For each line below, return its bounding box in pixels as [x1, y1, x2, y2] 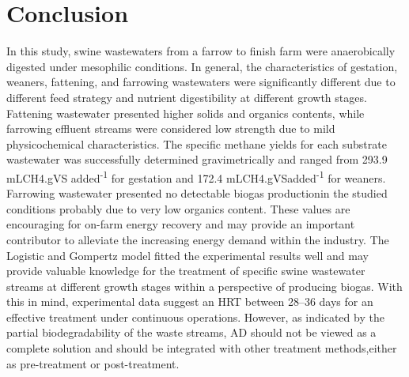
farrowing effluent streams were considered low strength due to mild [6, 120, 335, 137]
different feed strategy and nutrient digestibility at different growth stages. [6, 89, 367, 105]
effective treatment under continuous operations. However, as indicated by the [6, 308, 384, 325]
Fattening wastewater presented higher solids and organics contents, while [6, 104, 365, 121]
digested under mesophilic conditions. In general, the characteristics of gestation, [6, 58, 398, 74]
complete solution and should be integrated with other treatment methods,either [6, 340, 397, 356]
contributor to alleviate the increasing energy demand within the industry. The [6, 231, 389, 247]
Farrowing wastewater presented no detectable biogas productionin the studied [6, 185, 388, 202]
